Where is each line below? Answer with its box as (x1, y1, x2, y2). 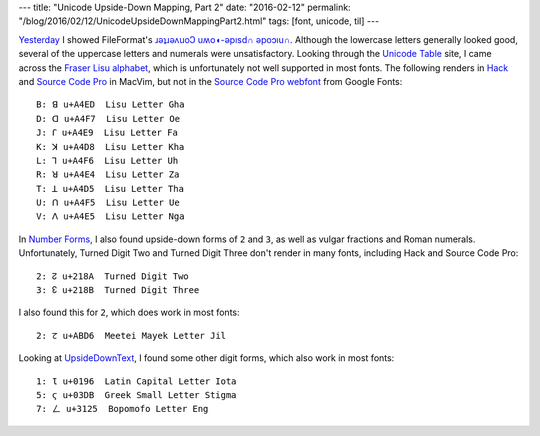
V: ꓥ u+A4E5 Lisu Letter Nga (36, 211, 185, 222)
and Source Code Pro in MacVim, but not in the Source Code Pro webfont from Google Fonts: (18, 75, 403, 87)
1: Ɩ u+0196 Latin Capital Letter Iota (36, 375, 237, 387)
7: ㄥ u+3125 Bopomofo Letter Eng (36, 403, 209, 415)
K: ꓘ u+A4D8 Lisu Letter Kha (36, 141, 185, 152)
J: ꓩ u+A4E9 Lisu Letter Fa (36, 127, 179, 139)
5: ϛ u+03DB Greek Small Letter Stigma (36, 389, 237, 400)
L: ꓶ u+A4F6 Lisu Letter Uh (36, 155, 179, 166)
